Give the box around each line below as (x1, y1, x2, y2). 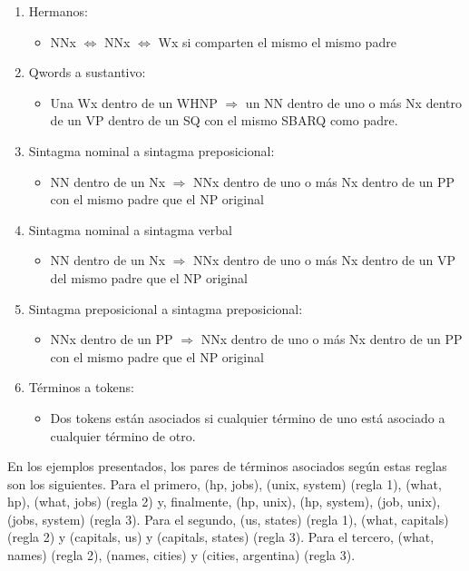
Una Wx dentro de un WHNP (50, 93, 218, 112)
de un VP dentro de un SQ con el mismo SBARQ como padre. (50, 111, 398, 130)
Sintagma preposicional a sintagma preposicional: (28, 299, 303, 318)
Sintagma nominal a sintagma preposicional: (28, 141, 275, 160)
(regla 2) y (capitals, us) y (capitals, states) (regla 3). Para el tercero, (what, (7, 527, 435, 546)
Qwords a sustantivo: (28, 63, 146, 82)
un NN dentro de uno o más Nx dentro (245, 93, 463, 112)
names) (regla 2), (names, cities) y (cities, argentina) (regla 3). (7, 546, 356, 565)
